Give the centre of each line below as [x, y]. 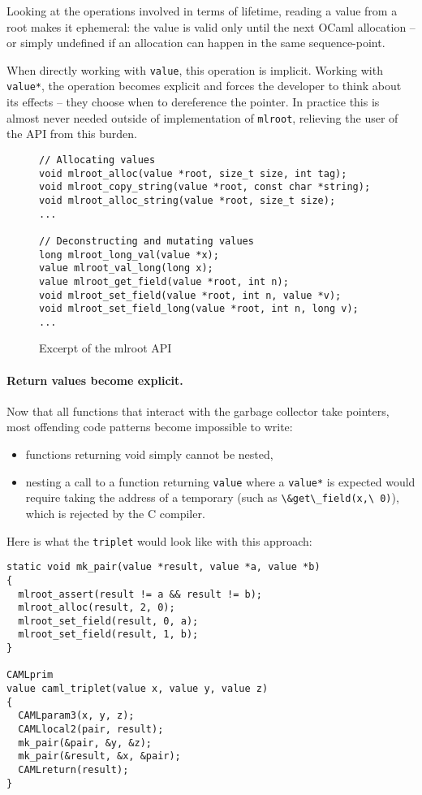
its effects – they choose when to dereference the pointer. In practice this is [193, 102]
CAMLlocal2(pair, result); [91, 730]
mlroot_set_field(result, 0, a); [108, 621]
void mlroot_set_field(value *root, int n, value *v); [190, 295]
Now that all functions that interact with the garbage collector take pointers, [198, 410]
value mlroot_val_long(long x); [126, 268]
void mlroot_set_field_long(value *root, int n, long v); [199, 309]
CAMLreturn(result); [73, 770]
